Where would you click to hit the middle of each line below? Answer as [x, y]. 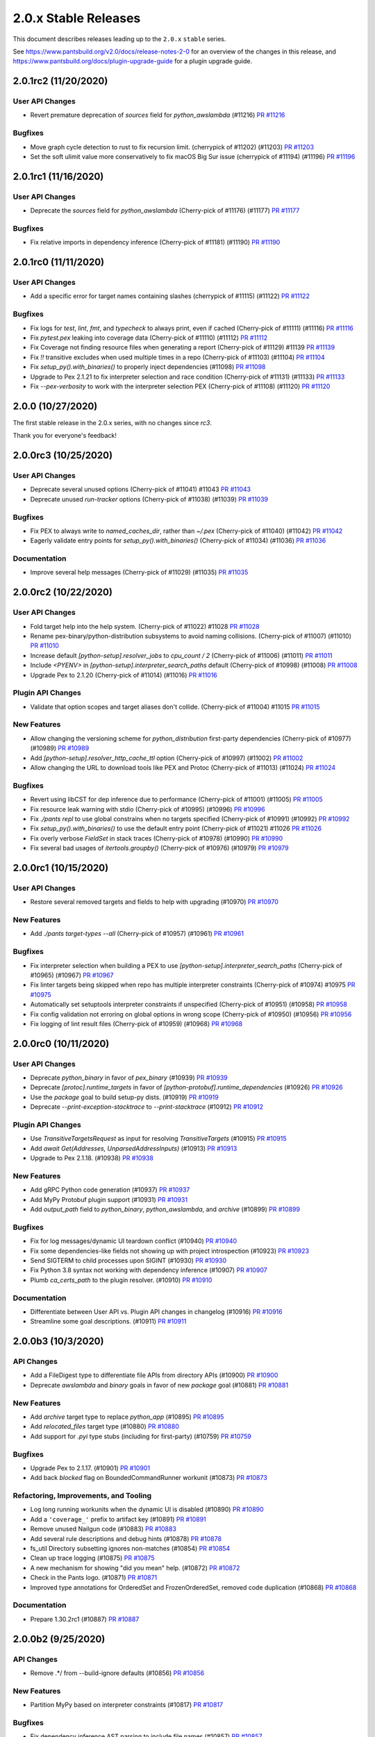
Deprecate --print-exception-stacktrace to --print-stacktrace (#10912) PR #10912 [147, 1107]
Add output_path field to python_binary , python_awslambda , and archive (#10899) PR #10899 [165, 1210]
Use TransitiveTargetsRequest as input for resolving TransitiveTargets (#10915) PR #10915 [159, 1139]
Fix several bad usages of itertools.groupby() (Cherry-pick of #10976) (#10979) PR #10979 [160, 848]
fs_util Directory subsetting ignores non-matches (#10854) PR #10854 [130, 1549]
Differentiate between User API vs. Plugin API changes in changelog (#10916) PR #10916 [156, 1311]
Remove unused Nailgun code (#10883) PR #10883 [103, 1529]
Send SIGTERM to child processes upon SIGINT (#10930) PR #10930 [128, 1260]
